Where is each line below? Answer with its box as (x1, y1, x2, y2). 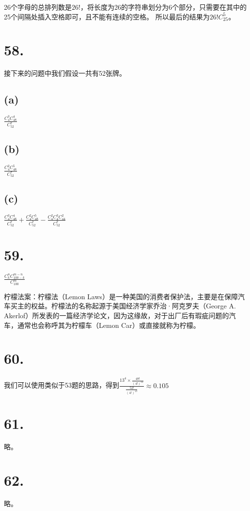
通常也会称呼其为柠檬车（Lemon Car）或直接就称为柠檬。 (17, 320, 200, 330)
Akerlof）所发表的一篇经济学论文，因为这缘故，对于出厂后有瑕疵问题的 (4, 310, 229, 321)
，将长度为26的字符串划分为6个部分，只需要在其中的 (80, 2, 247, 12)
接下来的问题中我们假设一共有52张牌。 (4, 68, 126, 78)
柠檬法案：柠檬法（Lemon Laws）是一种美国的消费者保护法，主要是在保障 (4, 291, 238, 301)
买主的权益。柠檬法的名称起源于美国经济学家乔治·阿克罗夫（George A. (10, 301, 236, 311)
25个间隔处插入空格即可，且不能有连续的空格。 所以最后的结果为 (4, 11, 210, 21)
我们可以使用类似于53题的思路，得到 (4, 380, 119, 390)
